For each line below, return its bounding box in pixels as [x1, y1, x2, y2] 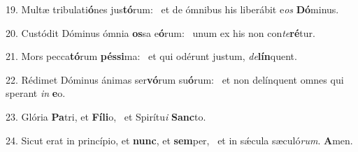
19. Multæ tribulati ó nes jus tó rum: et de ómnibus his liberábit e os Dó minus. [6, 2, 339, 16]
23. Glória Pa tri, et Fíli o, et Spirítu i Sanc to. [6, 109, 206, 123]
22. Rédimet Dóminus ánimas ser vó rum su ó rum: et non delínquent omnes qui [6, 72, 344, 86]
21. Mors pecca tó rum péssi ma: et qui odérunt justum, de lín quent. [6, 49, 297, 63]
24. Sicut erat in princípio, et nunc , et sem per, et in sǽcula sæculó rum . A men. [6, 132, 353, 147]
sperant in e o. [6, 86, 66, 100]
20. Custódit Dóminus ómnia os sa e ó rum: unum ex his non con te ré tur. [6, 25, 315, 40]
